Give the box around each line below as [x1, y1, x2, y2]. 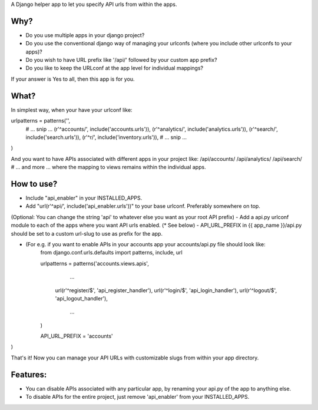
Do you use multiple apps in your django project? [25, 31, 145, 38]
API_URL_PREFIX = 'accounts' [40, 333, 113, 340]
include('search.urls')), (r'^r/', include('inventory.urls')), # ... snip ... [25, 133, 187, 141]
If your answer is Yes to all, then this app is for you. [11, 75, 135, 82]
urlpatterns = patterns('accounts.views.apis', [40, 260, 150, 267]
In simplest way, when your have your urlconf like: [11, 106, 132, 113]
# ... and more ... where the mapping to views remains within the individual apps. [11, 164, 206, 171]
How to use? [11, 178, 58, 189]
